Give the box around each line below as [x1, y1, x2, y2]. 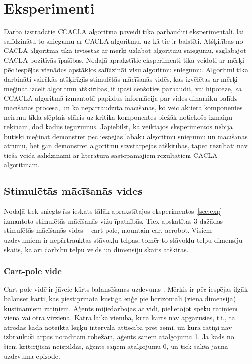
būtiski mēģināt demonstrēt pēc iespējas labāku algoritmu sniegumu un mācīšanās [4, 131, 248, 141]
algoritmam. [4, 159, 40, 170]
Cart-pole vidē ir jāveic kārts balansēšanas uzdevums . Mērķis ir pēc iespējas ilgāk [4, 284, 248, 294]
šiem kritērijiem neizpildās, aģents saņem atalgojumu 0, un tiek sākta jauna [4, 341, 228, 351]
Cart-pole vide [4, 265, 62, 277]
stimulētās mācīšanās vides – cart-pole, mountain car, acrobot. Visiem [4, 225, 212, 235]
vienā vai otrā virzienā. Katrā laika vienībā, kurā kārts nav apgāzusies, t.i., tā [4, 312, 235, 323]
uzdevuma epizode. [4, 350, 60, 361]
